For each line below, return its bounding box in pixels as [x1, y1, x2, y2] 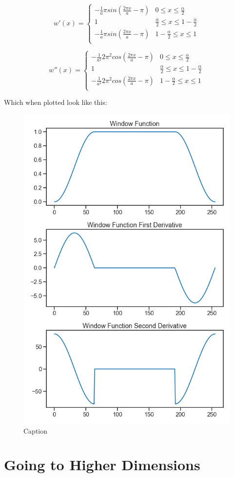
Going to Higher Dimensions [4, 454, 200, 474]
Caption [23, 426, 48, 436]
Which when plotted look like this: [4, 97, 107, 107]
